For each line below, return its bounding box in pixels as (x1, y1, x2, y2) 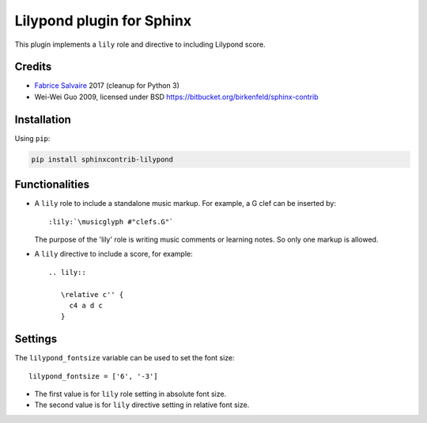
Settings (14, 333, 58, 346)
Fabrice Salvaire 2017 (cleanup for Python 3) (34, 81, 179, 90)
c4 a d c (69, 301, 103, 310)
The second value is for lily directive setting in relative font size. (34, 400, 250, 410)
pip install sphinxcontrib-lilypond (31, 154, 174, 164)
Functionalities (14, 178, 90, 192)
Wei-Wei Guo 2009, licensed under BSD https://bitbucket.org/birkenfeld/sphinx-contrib (34, 92, 319, 101)
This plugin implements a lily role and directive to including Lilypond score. (14, 40, 266, 49)
